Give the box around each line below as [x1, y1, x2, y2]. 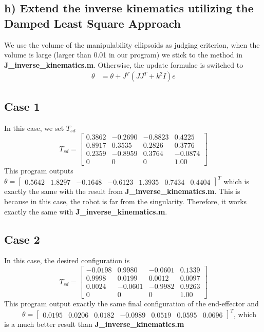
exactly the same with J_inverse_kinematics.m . [4, 206, 167, 217]
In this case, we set [4, 122, 64, 133]
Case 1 [4, 98, 40, 114]
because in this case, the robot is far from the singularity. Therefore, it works [4, 196, 247, 207]
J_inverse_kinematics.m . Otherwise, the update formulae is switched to [4, 59, 243, 70]
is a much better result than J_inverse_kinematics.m [4, 319, 184, 329]
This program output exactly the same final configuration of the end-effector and [4, 298, 259, 309]
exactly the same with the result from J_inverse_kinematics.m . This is [4, 186, 240, 197]
